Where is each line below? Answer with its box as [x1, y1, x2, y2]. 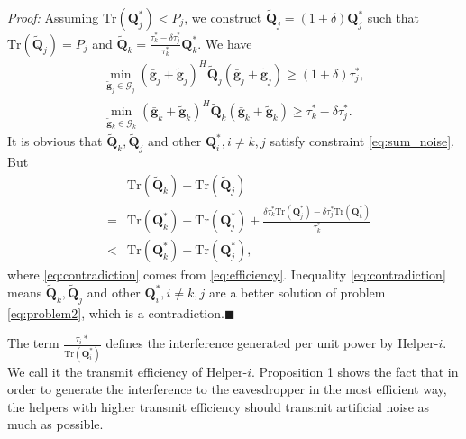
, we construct [184, 8, 262, 26]
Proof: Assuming [7, 8, 99, 26]
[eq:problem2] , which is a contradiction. [7, 303, 224, 322]
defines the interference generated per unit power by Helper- [105, 334, 439, 352]
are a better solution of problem [209, 282, 386, 301]
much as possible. [7, 415, 104, 434]
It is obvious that [7, 132, 103, 151]
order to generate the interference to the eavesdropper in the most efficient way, [7, 380, 447, 398]
